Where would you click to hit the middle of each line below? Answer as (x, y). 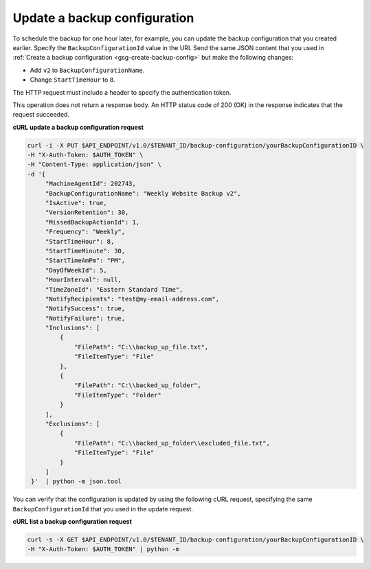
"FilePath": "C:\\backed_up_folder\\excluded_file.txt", (172, 443)
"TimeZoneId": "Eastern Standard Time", (114, 289)
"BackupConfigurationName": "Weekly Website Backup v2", (143, 193)
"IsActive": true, (76, 203)
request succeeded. (41, 115)
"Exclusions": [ (72, 423)
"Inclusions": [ (72, 328)
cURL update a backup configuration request (78, 127)
